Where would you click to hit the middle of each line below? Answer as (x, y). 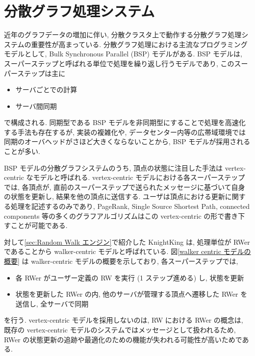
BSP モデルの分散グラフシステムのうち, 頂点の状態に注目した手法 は (114, 167)
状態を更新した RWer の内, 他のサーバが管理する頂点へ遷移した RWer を (131, 294)
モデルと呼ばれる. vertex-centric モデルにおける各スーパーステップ (139, 177)
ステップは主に (41, 73)
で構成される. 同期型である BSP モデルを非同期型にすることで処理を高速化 (125, 122)
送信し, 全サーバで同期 (52, 303)
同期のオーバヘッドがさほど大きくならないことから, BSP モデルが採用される (127, 141)
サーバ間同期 (36, 106)
